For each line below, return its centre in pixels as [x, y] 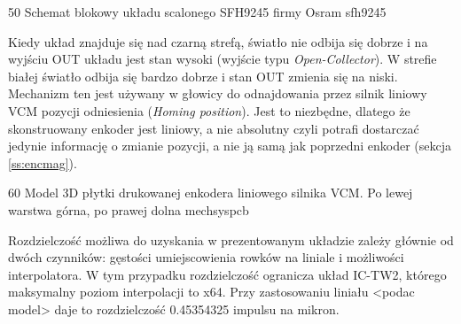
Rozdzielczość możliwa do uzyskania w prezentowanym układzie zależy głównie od [231, 239]
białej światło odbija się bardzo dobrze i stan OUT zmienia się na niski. [203, 76]
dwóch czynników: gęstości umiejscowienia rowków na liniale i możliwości [206, 257]
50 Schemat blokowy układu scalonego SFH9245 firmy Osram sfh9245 [197, 12]
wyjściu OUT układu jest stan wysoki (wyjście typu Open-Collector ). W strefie [223, 59]
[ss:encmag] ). [43, 162]
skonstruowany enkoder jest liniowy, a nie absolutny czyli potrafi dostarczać [214, 128]
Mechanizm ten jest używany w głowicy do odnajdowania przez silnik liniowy [218, 93]
